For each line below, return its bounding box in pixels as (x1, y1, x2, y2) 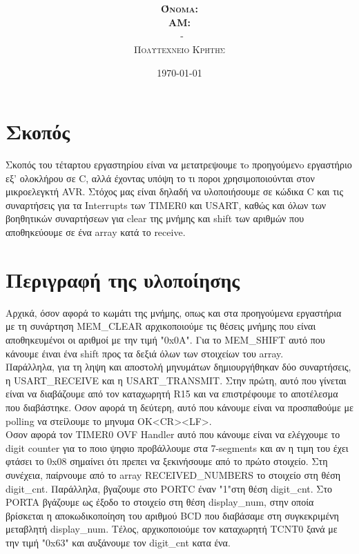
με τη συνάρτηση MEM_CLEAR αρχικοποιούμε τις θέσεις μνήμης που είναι (6, 319, 316, 333)
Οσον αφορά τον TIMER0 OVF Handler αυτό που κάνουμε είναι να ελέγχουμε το (6, 427, 340, 442)
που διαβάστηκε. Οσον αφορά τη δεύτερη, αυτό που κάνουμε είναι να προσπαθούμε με (6, 399, 353, 414)
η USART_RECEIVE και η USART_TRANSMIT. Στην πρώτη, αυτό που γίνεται (6, 373, 347, 387)
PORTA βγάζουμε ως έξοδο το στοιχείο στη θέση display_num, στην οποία (6, 495, 314, 509)
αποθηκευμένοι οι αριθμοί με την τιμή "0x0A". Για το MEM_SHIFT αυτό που (6, 332, 325, 346)
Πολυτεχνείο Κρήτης (133, 41, 226, 56)
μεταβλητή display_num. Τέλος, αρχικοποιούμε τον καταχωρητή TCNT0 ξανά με (6, 522, 338, 536)
